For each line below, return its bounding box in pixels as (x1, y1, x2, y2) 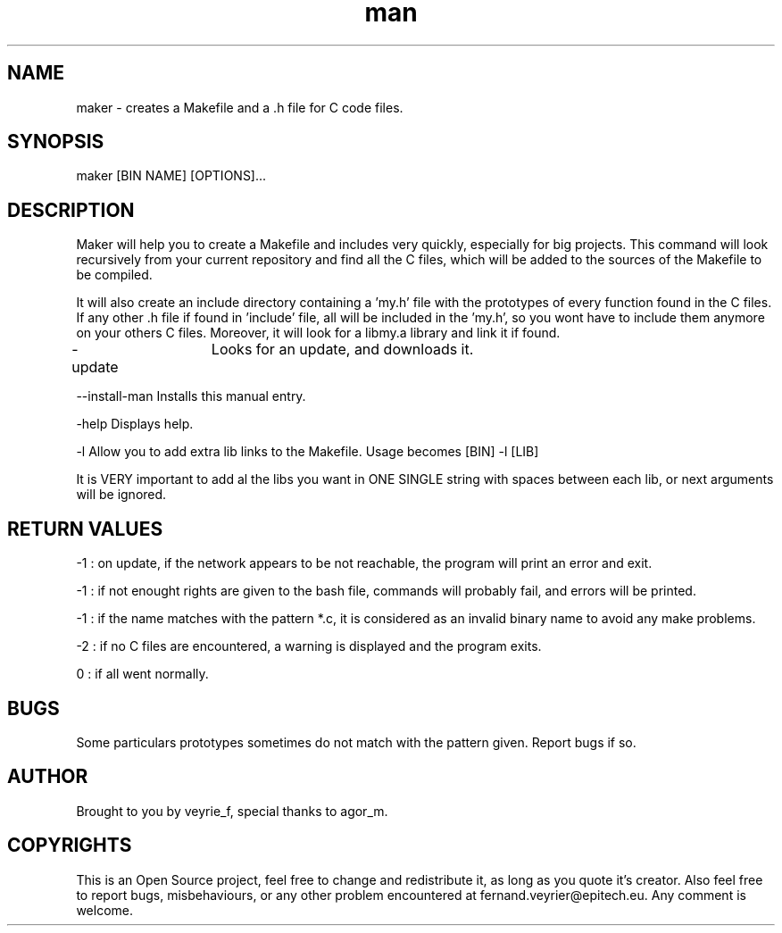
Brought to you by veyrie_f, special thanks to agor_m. (76, 803, 388, 819)
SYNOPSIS (7, 130, 104, 154)
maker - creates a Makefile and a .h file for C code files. (76, 99, 403, 115)
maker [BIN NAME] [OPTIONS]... (76, 168, 267, 184)
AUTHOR (7, 765, 88, 788)
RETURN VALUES (7, 517, 163, 540)
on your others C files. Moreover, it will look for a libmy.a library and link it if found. (76, 325, 561, 341)
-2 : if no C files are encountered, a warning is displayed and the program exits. (76, 638, 542, 654)
